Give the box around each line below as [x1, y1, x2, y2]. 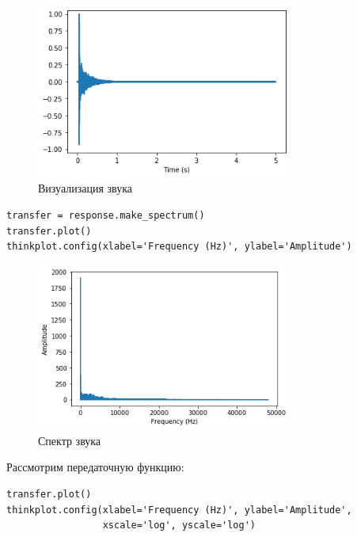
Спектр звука [38, 432, 101, 448]
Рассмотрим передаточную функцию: [6, 459, 184, 475]
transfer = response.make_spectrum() [6, 210, 205, 222]
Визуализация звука [38, 180, 132, 196]
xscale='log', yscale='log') [102, 520, 256, 531]
